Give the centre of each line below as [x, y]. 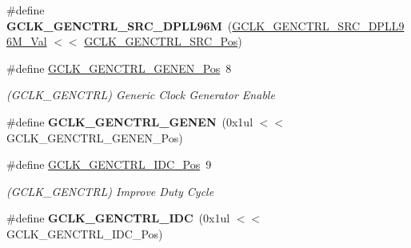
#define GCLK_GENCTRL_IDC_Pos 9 [109, 164]
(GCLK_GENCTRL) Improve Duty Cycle [110, 191]
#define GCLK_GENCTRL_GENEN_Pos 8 [119, 68]
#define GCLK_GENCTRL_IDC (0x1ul [118, 218]
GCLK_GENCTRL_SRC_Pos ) [163, 41]
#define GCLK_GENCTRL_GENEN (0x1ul [130, 121]
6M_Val [27, 41]
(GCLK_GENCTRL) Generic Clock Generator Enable [141, 95]
